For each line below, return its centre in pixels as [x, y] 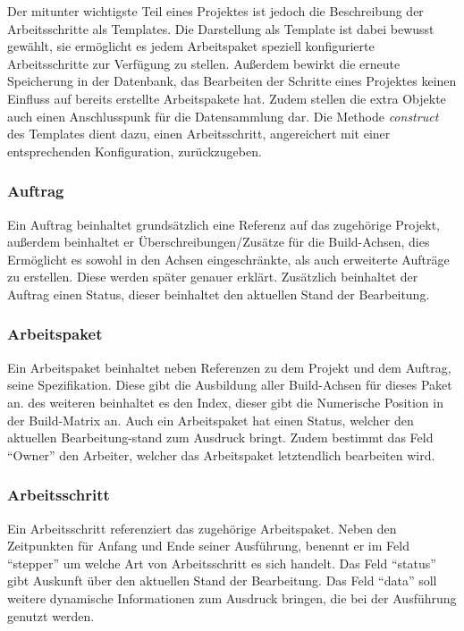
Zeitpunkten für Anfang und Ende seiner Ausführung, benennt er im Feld [208, 546]
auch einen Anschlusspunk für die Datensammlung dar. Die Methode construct [223, 116]
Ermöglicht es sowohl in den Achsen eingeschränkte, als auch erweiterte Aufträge [228, 259]
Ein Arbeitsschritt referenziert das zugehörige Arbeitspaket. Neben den [202, 528]
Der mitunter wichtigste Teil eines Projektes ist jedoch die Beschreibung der [215, 11]
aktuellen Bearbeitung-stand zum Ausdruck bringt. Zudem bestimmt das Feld [220, 437]
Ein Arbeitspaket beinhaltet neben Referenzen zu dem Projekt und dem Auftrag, [229, 367]
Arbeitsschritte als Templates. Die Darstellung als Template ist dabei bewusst [221, 28]
